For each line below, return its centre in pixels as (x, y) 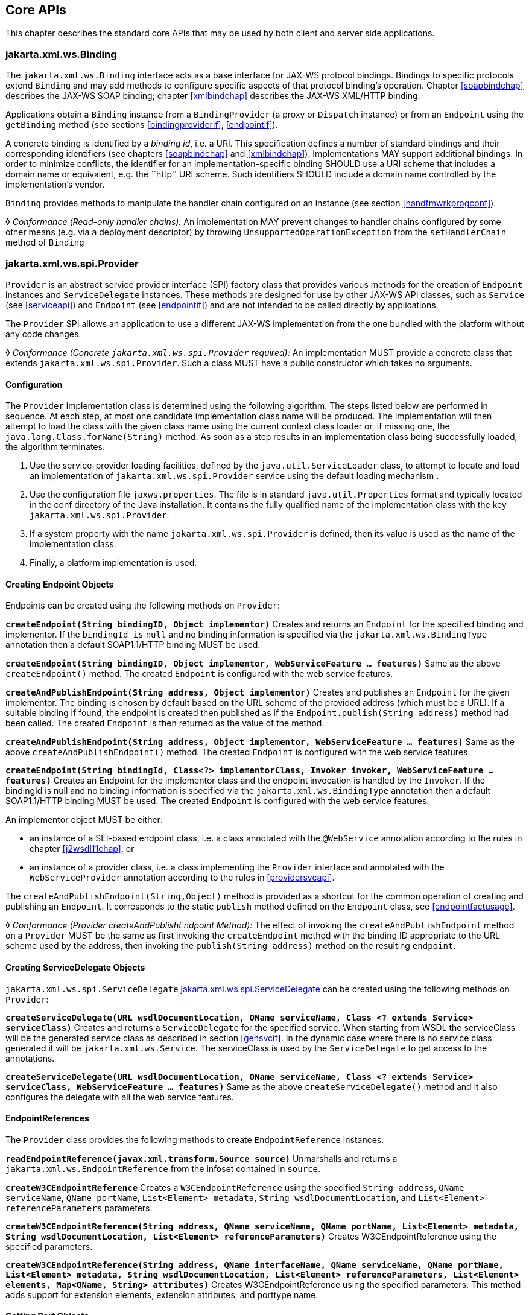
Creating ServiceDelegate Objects (75, 967)
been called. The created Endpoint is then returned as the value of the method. (165, 723)
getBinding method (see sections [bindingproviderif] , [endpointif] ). (142, 125)
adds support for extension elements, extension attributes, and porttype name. (162, 1294)
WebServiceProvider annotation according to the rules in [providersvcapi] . (182, 878)
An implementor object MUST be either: (84, 820)
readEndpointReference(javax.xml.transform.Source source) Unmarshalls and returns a (201, 1158)
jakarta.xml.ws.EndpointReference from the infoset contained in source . (163, 1168)
